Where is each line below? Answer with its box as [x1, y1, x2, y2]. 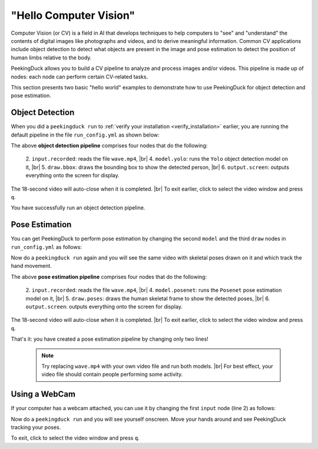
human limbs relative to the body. [11, 54, 92, 61]
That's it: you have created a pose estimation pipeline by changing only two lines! [11, 335, 208, 342]
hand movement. [11, 262, 52, 270]
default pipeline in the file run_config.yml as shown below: [11, 131, 160, 138]
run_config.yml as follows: [11, 243, 82, 250]
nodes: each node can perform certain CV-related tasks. [11, 73, 148, 80]
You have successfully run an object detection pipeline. [11, 204, 145, 211]
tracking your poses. [11, 424, 61, 431]
